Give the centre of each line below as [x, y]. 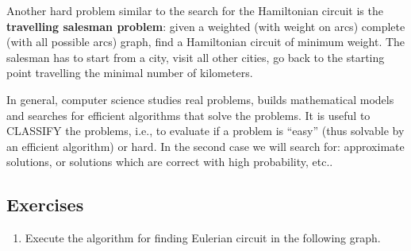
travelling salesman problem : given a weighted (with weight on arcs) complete [206, 26]
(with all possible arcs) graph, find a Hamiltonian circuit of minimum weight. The [206, 42]
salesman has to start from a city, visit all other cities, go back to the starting [196, 57]
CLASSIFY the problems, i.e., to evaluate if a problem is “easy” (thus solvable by [205, 131]
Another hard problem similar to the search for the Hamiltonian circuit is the [195, 10]
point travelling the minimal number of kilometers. [130, 73]
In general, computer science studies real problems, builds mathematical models [200, 99]
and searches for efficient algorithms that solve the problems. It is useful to [188, 115]
